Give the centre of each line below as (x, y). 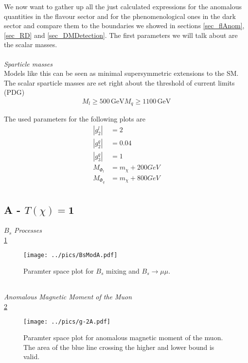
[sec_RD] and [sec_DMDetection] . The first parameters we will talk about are (121, 35)
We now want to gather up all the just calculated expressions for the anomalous (123, 6)
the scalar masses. (31, 44)
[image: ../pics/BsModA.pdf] (71, 255)
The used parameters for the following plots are (75, 119)
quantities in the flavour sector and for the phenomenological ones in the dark (120, 16)
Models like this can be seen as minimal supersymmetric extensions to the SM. (121, 73)
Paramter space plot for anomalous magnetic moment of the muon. (123, 337)
